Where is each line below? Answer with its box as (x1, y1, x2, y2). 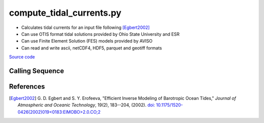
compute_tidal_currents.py (9, 7, 122, 18)
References (9, 82, 45, 91)
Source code (9, 54, 35, 60)
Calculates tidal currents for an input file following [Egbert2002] (21, 25, 150, 30)
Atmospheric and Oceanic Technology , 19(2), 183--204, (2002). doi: (18, 102, 155, 108)
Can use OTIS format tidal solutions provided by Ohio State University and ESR (21, 31, 180, 37)
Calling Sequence (9, 67, 65, 75)
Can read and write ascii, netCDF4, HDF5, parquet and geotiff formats (21, 45, 162, 51)
